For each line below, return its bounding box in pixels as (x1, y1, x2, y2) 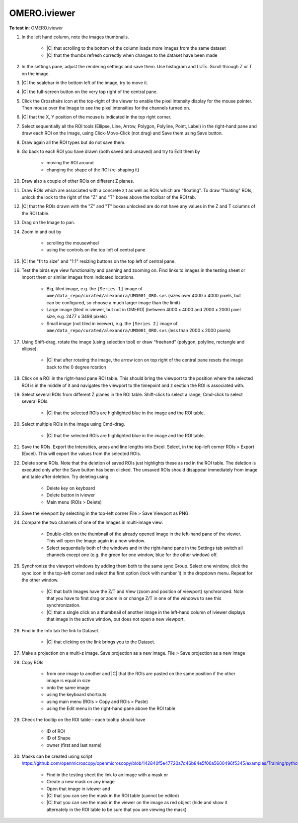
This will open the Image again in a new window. (46, 538, 146, 544)
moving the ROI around (46, 160, 94, 166)
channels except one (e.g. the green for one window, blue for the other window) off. (46, 552, 218, 558)
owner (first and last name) (46, 742, 102, 748)
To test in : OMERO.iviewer (9, 25, 63, 31)
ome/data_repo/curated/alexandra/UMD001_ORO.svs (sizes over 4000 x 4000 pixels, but (46, 293, 241, 299)
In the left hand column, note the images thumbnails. (21, 34, 129, 40)
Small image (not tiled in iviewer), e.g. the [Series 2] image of (46, 320, 178, 326)
